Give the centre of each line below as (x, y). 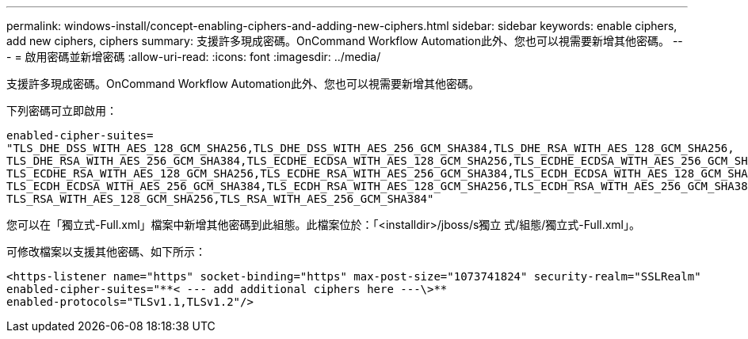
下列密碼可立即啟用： (62, 110)
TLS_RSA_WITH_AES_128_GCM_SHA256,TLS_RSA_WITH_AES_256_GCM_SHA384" (220, 199)
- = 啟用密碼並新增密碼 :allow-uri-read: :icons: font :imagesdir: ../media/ (194, 57)
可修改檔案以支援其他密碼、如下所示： (106, 251)
